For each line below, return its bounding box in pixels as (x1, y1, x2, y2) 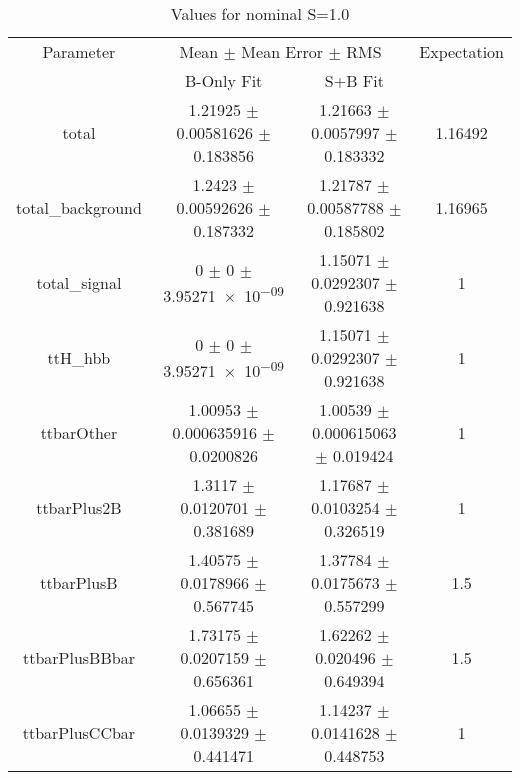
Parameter (42, 40, 116, 63)
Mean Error (241, 40, 324, 63)
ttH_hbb (47, 346, 111, 369)
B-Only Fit (184, 69, 263, 92)
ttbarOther (40, 421, 118, 444)
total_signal (36, 271, 122, 294)
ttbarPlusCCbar (22, 721, 136, 744)
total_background (16, 196, 142, 219)
